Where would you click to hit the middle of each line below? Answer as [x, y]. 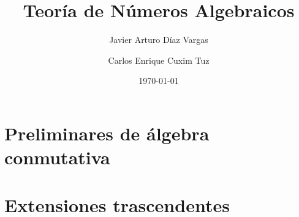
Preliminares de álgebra [107, 133]
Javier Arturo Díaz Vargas [159, 40]
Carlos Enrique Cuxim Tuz [159, 60]
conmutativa [57, 157]
